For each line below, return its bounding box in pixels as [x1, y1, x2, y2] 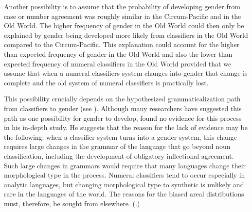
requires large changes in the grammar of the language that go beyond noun [4, 141, 231, 151]
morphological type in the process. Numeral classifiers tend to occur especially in [4, 170, 245, 180]
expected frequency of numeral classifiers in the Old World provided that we [4, 58, 232, 68]
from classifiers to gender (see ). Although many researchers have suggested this [4, 103, 242, 113]
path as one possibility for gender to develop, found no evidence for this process [4, 113, 242, 123]
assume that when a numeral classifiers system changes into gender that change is [4, 68, 248, 78]
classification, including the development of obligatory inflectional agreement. [4, 150, 234, 161]
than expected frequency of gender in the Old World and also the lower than [4, 49, 233, 59]
